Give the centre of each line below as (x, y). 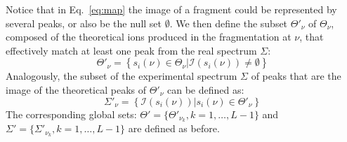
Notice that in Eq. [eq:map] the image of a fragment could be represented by (171, 9)
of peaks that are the (296, 76)
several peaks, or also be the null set (84, 23)
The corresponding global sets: (71, 114)
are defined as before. (174, 128)
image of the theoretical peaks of (76, 89)
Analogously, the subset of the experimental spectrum (122, 76)
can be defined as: (205, 89)
